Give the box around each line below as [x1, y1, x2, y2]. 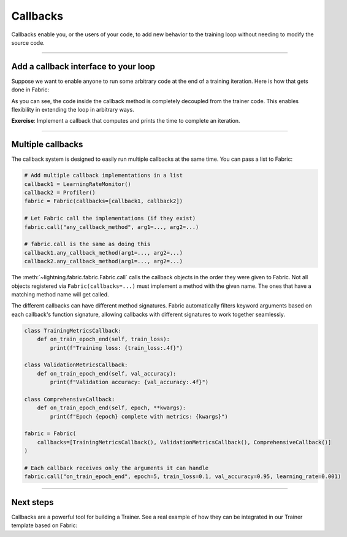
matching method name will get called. [11, 290, 110, 298]
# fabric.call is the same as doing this [24, 241, 151, 248]
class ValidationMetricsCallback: [24, 361, 128, 368]
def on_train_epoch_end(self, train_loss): [37, 336, 170, 343]
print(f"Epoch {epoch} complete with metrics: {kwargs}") [50, 413, 228, 420]
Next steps [11, 497, 54, 508]
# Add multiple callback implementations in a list [24, 172, 183, 179]
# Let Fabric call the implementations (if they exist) [24, 215, 196, 222]
